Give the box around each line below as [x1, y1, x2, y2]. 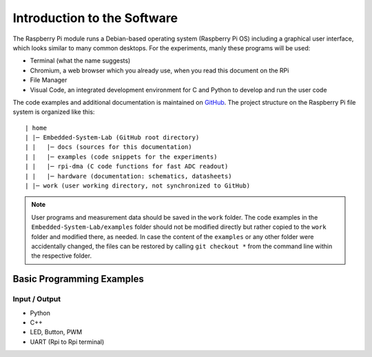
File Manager [30, 76, 68, 84]
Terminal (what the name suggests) [30, 57, 131, 65]
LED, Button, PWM [30, 328, 83, 336]
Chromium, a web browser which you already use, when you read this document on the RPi [30, 66, 289, 74]
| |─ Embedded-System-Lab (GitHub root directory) [25, 134, 200, 141]
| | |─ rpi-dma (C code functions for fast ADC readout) [25, 163, 229, 170]
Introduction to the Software [12, 10, 178, 25]
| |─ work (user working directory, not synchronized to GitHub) [25, 182, 251, 190]
